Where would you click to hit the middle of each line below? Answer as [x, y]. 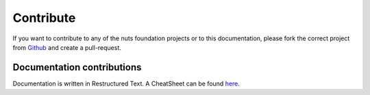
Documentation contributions [77, 67]
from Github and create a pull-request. [67, 47]
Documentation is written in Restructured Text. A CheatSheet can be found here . [126, 83]
